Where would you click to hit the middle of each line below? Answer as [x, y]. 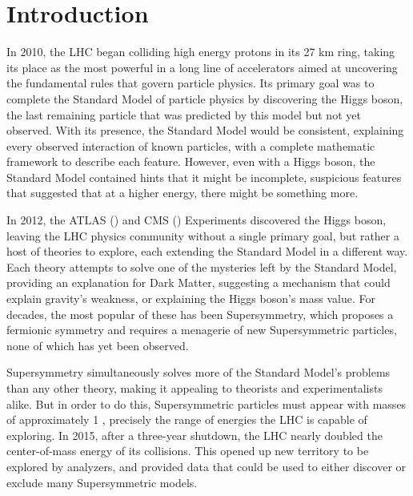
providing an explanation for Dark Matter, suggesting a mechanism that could [198, 282]
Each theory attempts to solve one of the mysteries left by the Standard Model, [202, 266]
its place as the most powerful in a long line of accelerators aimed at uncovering [202, 67]
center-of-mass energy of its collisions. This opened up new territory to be [188, 451]
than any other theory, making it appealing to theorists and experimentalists [194, 388]
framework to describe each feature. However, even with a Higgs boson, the [191, 161]
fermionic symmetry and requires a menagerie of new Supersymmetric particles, [202, 330]
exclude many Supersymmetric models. [102, 482]
